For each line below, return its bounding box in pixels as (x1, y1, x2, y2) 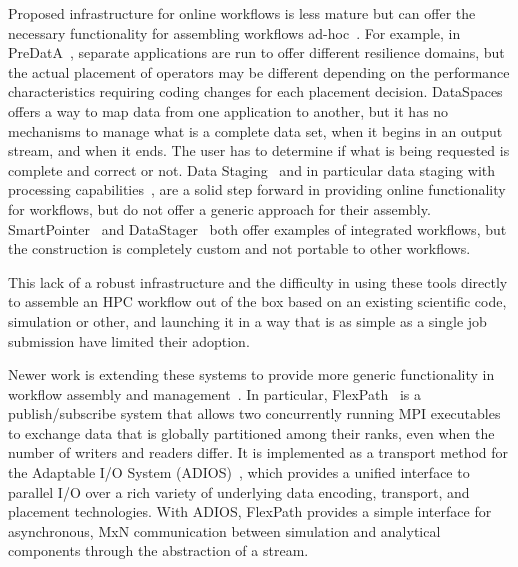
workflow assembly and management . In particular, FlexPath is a (8, 383, 421, 404)
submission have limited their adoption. (8, 330, 250, 351)
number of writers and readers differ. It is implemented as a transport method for (8, 442, 509, 463)
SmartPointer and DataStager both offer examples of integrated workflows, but (8, 218, 507, 239)
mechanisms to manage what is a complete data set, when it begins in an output (8, 120, 503, 141)
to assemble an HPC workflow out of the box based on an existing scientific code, (8, 291, 507, 312)
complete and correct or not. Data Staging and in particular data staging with (8, 159, 496, 180)
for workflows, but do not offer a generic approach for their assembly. (8, 198, 431, 219)
